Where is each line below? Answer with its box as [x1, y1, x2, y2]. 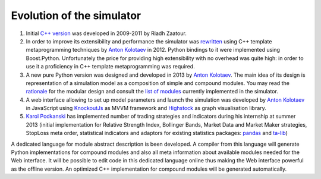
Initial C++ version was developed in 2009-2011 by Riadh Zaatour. [26, 30, 187, 37]
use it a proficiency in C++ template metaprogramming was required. [26, 63, 196, 70]
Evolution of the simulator [11, 9, 141, 22]
